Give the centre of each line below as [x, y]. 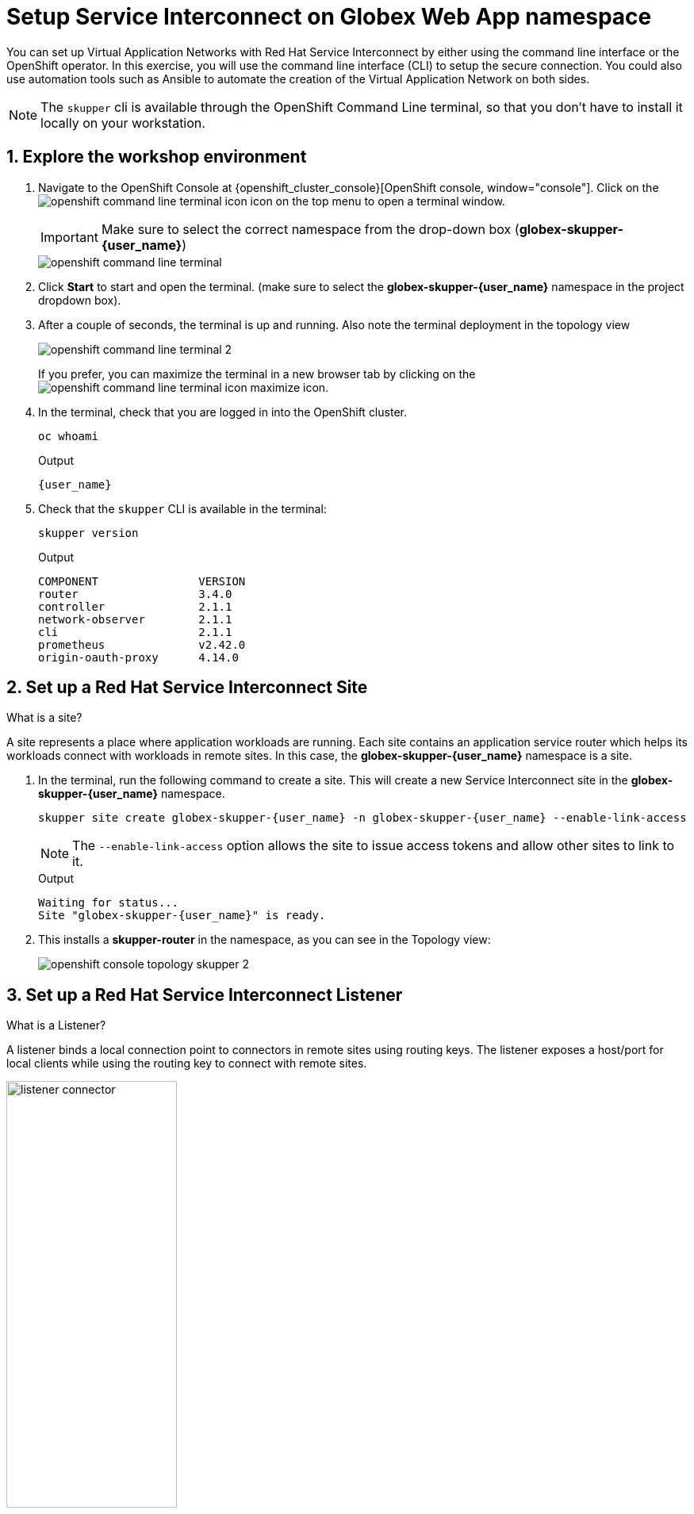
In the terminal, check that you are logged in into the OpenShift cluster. [222, 412]
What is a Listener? [56, 1025]
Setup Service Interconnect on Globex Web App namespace [329, 17]
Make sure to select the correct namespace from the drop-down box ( [310, 229]
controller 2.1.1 [135, 606]
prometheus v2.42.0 [142, 644]
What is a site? [44, 718]
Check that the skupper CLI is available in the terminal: [182, 508]
